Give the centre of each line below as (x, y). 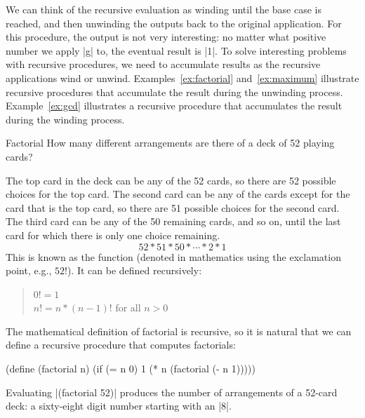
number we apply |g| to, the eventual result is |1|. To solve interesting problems (176, 50)
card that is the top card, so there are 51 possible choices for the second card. (173, 207)
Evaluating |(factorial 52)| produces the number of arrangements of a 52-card (172, 392)
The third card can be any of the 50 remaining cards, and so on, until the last (173, 221)
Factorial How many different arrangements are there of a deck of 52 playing (170, 143)
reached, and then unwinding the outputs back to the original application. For (174, 23)
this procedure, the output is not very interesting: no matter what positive (166, 37)
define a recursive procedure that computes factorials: (121, 345)
